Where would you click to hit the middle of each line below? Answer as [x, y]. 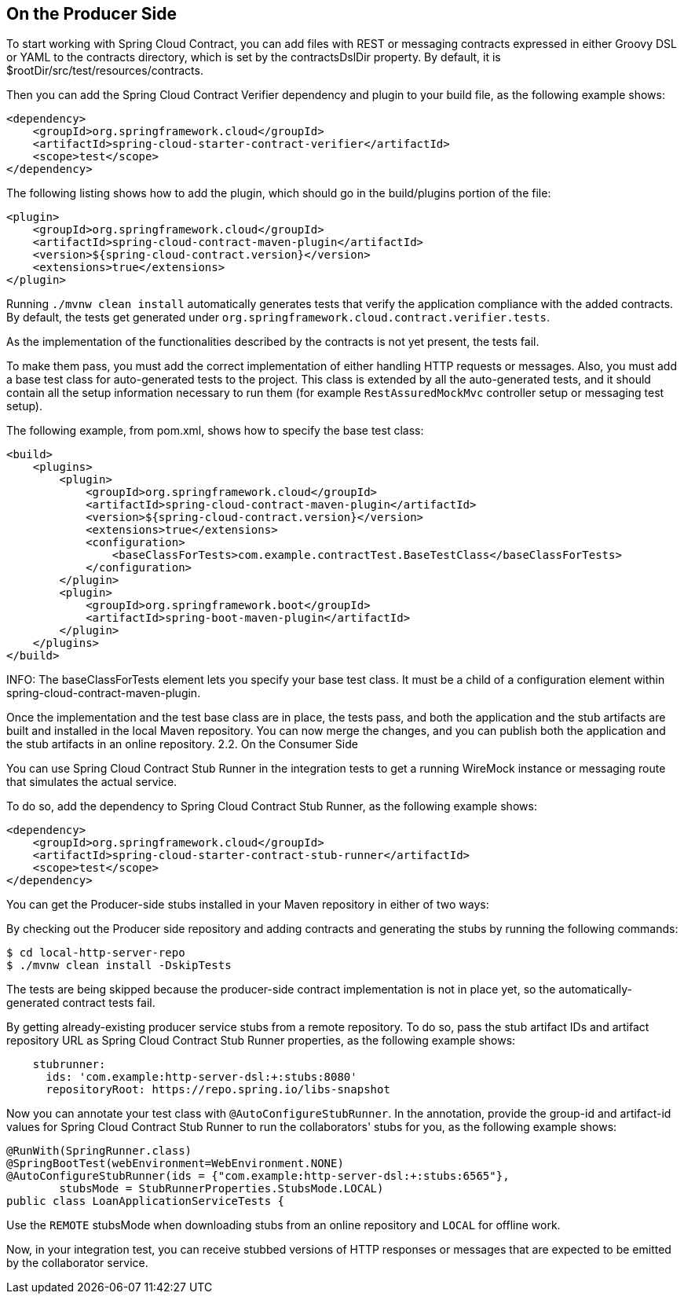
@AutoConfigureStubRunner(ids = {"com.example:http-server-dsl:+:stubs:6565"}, [258, 1176]
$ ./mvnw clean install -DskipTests [119, 966]
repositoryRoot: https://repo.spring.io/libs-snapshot [218, 1090]
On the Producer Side [91, 14]
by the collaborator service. [77, 1263]
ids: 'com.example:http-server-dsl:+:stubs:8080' [201, 1077]
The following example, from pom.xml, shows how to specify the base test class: [215, 431]
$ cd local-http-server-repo [96, 953]
